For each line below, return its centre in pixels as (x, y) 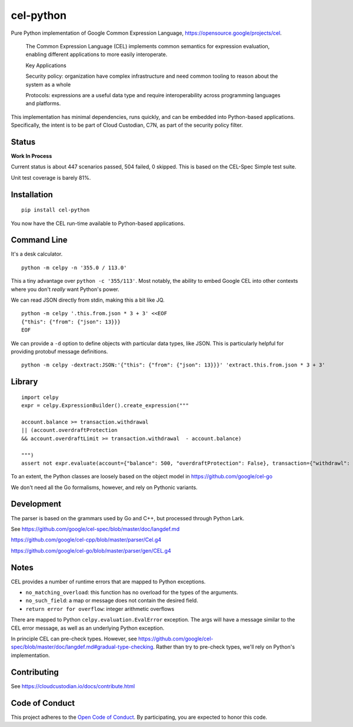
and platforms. (43, 104)
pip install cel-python (56, 210)
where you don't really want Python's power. (65, 289)
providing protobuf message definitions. (59, 351)
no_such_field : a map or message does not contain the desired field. (112, 600)
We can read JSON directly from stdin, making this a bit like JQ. (88, 300)
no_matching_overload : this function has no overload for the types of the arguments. (132, 593)
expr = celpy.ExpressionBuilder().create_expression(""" (105, 406)
